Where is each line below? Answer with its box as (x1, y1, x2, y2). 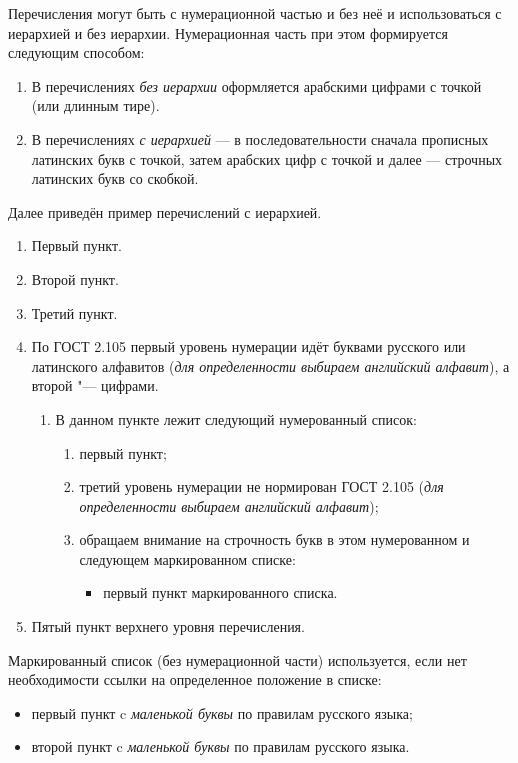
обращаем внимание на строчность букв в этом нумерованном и (79, 529, 470, 550)
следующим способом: (8, 42, 145, 63)
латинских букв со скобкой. (31, 168, 199, 189)
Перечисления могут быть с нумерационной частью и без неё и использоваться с (8, 3, 502, 23)
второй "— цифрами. (31, 375, 159, 396)
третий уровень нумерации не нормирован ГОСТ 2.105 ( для (79, 476, 444, 497)
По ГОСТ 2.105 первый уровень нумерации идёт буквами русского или (31, 336, 466, 357)
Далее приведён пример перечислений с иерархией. (8, 201, 322, 222)
